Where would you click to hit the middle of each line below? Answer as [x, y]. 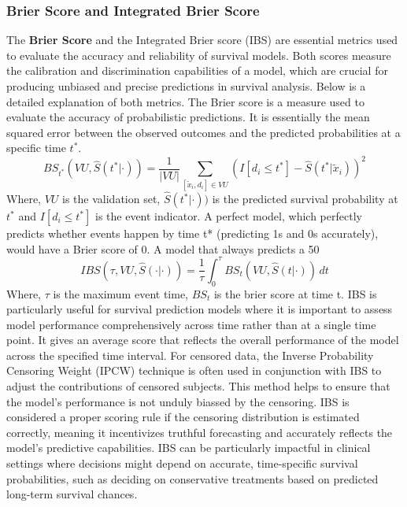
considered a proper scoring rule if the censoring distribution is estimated [183, 417]
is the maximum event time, [120, 293]
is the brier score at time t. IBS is [295, 293]
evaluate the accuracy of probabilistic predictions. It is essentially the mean [188, 117]
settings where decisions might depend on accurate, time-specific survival [182, 463]
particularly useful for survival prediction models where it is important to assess [200, 309]
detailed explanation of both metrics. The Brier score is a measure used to [185, 101]
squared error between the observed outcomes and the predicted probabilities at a [203, 132]
